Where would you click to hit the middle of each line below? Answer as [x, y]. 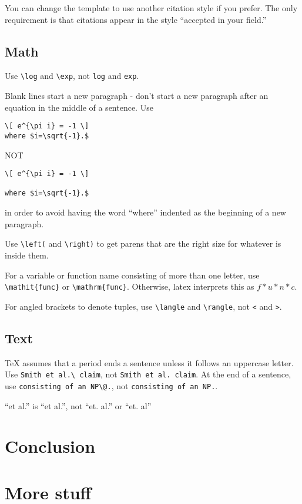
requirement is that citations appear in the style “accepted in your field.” [136, 19]
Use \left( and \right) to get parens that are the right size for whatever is [143, 243]
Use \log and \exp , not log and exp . [72, 76]
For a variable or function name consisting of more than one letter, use [132, 275]
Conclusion [50, 446]
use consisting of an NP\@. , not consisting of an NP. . [111, 385]
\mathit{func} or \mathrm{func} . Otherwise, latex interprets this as [130, 286]
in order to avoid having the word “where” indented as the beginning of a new [145, 212]
